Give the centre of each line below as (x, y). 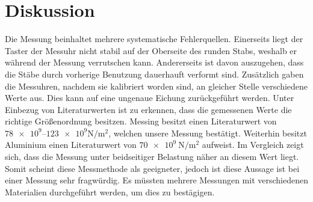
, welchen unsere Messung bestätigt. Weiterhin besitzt (208, 133)
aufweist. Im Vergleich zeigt (253, 145)
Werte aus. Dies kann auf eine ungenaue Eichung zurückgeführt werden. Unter (150, 98)
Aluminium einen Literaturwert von (71, 145)
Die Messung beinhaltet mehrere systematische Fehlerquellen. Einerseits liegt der (154, 39)
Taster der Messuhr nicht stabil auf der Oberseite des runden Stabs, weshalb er (151, 50)
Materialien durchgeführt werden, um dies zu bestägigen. (110, 191)
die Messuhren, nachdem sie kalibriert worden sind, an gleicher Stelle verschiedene (156, 86)
